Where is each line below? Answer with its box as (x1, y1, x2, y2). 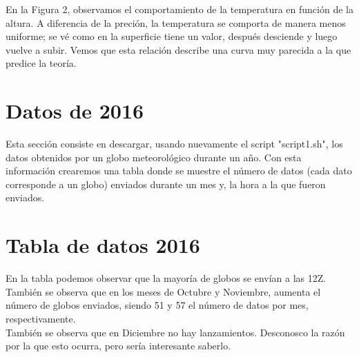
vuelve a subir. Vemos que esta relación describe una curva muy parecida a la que (6, 42, 351, 57)
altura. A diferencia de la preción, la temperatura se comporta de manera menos (6, 15, 346, 30)
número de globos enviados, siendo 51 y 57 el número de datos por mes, (6, 298, 309, 312)
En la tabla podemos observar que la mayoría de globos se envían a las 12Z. (6, 271, 327, 285)
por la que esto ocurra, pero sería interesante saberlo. (6, 338, 231, 353)
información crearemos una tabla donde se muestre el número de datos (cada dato (6, 163, 352, 178)
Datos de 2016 (6, 96, 144, 125)
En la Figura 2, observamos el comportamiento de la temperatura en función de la (6, 2, 353, 16)
